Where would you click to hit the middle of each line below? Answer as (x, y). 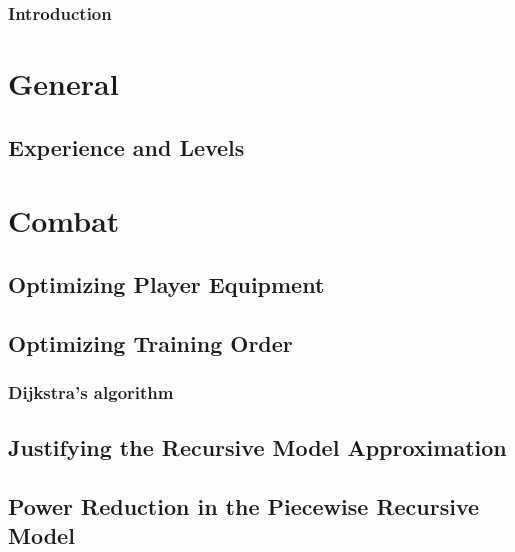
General (63, 83)
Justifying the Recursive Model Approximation (257, 447)
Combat (64, 220)
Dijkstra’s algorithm (91, 391)
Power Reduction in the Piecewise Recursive (244, 505)
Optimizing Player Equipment (166, 283)
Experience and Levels (126, 146)
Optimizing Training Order (150, 342)
